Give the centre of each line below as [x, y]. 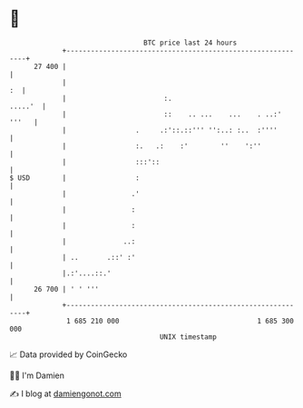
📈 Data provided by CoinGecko [68, 354]
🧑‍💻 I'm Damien [37, 375]
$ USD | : [75, 178]
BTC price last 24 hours [191, 43]
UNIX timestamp [188, 337]
